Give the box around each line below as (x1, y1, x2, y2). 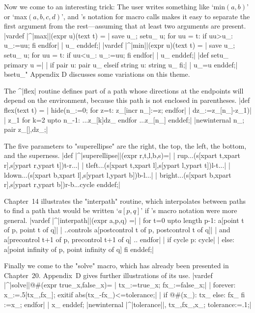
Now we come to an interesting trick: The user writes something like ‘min (4, 1, 225, 11)
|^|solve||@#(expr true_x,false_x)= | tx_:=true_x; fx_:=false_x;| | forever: (4, 280, 236, 290)
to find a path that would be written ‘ (4, 205, 118, 216)
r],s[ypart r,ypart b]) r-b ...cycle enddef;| (4, 179, 120, 189)
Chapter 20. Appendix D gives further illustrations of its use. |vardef (4, 270, 213, 280)
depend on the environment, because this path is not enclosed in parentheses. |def (4, 95, 250, 105)
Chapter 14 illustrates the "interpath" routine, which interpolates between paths (4, 195, 246, 206)
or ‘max (4, 11, 28, 21)
